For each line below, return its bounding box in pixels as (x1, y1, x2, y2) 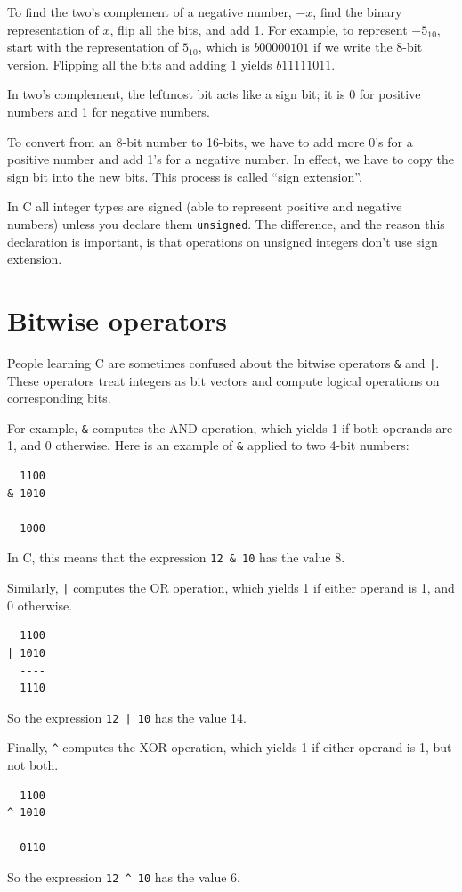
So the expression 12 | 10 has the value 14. (7, 708, 247, 726)
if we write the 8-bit (313, 37, 423, 56)
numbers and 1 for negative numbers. (7, 102, 210, 120)
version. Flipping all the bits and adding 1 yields (7, 54, 272, 73)
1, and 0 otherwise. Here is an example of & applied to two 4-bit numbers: (7, 436, 409, 454)
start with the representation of (7, 37, 179, 56)
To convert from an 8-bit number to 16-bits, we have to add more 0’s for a (7, 132, 413, 151)
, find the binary (312, 3, 402, 20)
